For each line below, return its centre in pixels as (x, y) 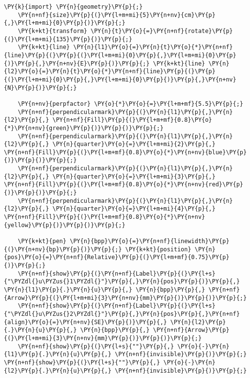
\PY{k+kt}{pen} (42, 241)
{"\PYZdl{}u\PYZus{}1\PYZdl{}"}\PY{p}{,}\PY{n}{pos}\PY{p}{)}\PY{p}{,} (122, 282)
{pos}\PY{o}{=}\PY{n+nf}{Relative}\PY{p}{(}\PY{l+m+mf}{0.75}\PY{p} (117, 257)
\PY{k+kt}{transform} (52, 31)
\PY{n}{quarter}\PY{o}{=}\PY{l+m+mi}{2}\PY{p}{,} (134, 144)
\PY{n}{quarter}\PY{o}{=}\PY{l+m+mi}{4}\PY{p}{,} (134, 209)
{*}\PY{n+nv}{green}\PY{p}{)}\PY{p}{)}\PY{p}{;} (84, 128)
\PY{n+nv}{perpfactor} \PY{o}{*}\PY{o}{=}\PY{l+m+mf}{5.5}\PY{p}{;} (130, 104)
